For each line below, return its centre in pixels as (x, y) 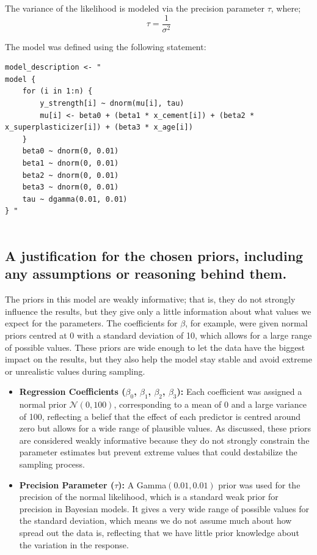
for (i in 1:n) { (57, 91)
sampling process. (52, 464)
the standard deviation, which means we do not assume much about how (155, 520)
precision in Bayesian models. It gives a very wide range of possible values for (164, 508)
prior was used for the (259, 484)
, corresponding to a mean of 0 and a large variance (210, 404)
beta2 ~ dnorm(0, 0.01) (71, 175)
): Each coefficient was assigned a (239, 391)
